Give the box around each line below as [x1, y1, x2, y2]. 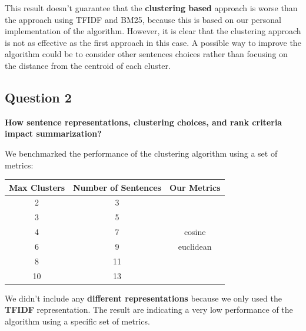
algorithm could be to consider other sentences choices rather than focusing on [5, 48, 288, 60]
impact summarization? [5, 127, 102, 140]
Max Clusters [9, 181, 65, 193]
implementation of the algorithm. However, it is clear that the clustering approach [5, 25, 301, 37]
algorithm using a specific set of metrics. [5, 315, 150, 327]
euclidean [178, 240, 212, 253]
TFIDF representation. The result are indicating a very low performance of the [5, 303, 293, 316]
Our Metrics [169, 181, 221, 193]
